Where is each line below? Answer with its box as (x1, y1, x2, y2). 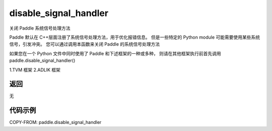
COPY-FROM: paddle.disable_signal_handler (9, 119, 102, 125)
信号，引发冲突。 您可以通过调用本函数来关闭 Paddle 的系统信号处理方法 (9, 41, 160, 47)
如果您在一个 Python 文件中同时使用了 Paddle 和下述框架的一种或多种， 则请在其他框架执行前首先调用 (9, 50, 221, 56)
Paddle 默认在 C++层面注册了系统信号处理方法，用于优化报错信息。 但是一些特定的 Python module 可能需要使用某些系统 (9, 34, 260, 40)
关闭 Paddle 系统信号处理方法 (9, 25, 71, 31)
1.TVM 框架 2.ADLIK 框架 (9, 67, 60, 73)
